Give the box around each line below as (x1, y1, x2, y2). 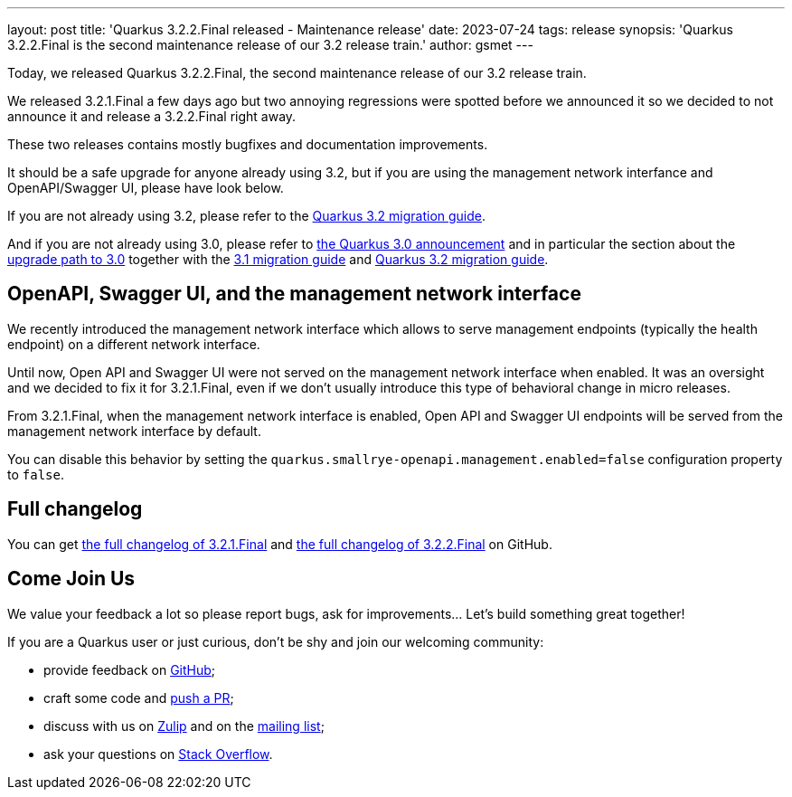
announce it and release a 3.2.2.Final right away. (7, 109, 297, 124)
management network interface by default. (7, 422, 261, 439)
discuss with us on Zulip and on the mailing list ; (43, 717, 325, 734)
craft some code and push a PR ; (43, 689, 234, 706)
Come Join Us (7, 567, 136, 591)
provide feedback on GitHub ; (43, 661, 216, 678)
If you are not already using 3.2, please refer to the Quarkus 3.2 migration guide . (7, 208, 486, 223)
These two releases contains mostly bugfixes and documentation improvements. (7, 137, 488, 152)
